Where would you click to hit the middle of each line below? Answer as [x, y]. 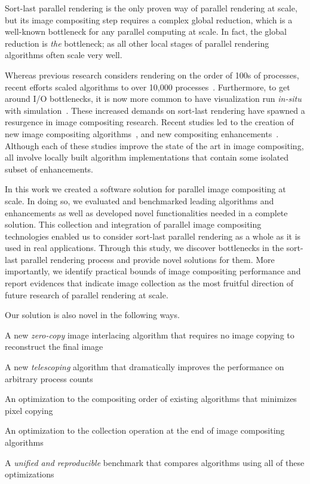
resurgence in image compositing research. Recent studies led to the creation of [149, 122]
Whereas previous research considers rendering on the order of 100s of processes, [152, 75]
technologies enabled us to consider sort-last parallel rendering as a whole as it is [153, 236]
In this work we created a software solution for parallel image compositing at [145, 189]
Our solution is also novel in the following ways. [92, 315]
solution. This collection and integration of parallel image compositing [133, 224]
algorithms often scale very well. [64, 55]
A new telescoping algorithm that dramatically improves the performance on [145, 367]
